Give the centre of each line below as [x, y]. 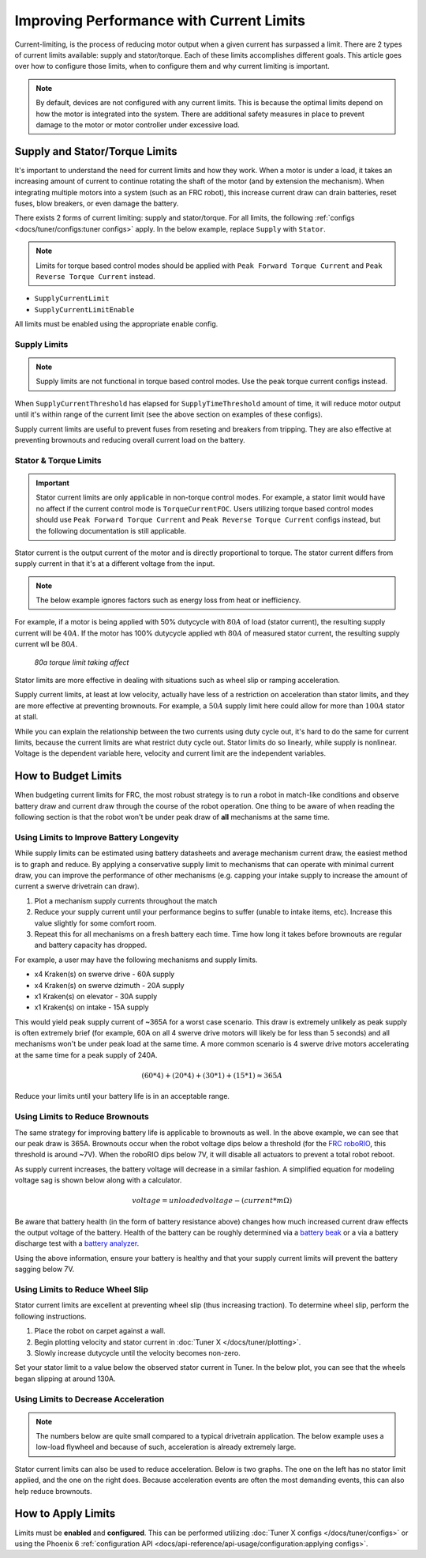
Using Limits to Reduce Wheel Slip [82, 1290]
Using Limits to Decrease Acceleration [90, 1399]
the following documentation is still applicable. [111, 530]
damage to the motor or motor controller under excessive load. [138, 124]
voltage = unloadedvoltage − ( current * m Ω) [212, 1201]
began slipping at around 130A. [65, 1379]
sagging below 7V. [45, 1269]
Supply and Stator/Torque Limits [96, 151]
